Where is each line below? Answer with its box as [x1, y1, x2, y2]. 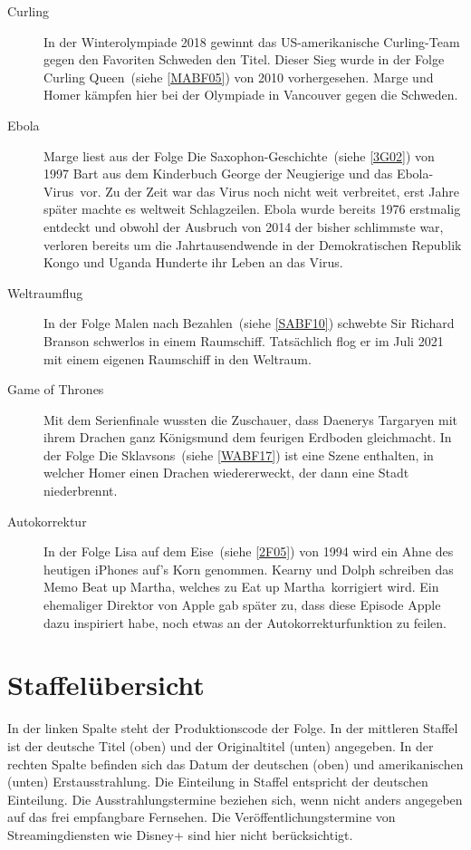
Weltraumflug [7, 283, 83, 302]
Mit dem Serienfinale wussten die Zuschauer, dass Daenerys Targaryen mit [43, 410, 458, 429]
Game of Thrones [7, 380, 104, 399]
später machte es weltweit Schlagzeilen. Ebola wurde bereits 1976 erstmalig [43, 199, 461, 218]
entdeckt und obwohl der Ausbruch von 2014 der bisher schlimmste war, [43, 217, 444, 236]
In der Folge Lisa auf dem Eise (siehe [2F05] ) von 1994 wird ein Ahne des [43, 542, 454, 561]
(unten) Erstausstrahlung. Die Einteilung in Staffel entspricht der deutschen [7, 772, 428, 791]
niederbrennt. [43, 481, 118, 500]
